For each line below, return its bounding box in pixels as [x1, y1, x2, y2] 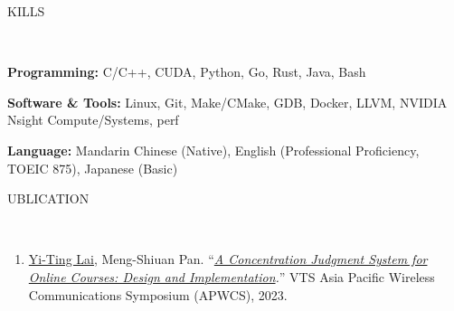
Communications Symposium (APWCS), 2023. [28, 285, 288, 304]
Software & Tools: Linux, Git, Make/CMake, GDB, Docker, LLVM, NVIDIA [7, 92, 448, 111]
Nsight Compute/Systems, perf [7, 110, 179, 129]
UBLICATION [7, 189, 90, 208]
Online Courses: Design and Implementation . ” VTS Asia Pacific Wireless [28, 267, 435, 286]
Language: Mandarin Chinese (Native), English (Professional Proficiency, [7, 140, 420, 159]
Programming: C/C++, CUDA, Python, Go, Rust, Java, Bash [7, 62, 366, 81]
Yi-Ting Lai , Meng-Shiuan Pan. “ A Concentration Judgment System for [28, 250, 428, 269]
